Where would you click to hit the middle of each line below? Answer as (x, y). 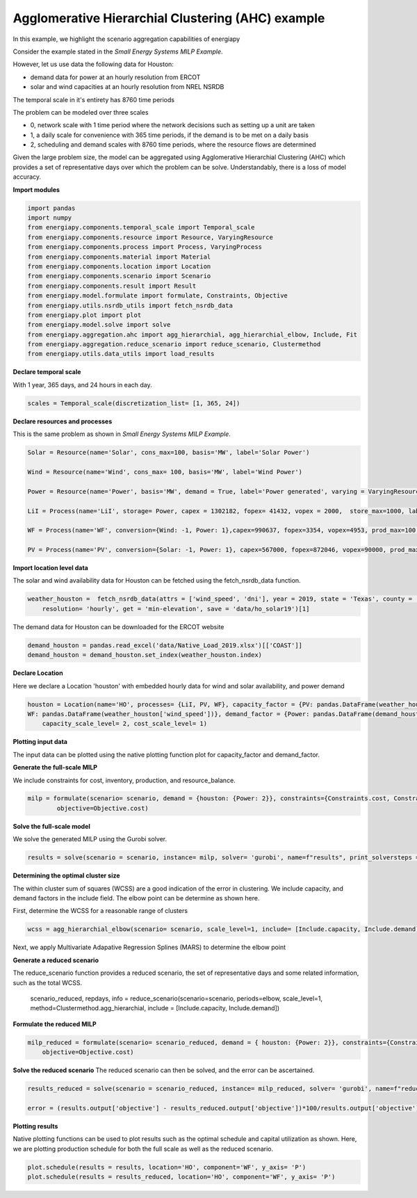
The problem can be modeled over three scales (81, 112)
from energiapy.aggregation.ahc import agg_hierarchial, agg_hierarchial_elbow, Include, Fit (193, 334)
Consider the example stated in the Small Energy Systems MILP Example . (118, 51)
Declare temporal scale (47, 372)
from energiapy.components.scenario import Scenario (119, 276)
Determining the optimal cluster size (67, 875)
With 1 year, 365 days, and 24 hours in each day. (82, 385)
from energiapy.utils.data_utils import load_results (121, 354)
